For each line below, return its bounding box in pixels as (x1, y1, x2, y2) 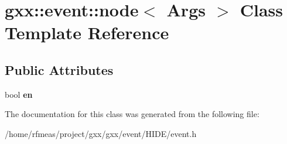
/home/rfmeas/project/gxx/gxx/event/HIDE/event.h (5, 127, 197, 139)
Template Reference (5, 20, 169, 44)
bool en (5, 88, 33, 100)
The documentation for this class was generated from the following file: (5, 108, 259, 120)
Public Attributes (5, 60, 114, 78)
